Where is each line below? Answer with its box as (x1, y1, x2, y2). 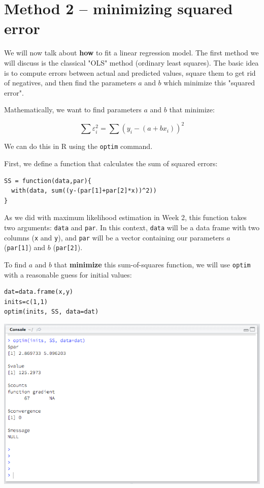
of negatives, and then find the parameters (4, 77, 136, 88)
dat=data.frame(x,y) (4, 288, 74, 296)
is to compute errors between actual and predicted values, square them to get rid (4, 67, 256, 78)
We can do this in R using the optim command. (4, 141, 153, 151)
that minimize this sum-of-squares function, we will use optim (54, 259, 251, 269)
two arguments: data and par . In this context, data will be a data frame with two (4, 222, 259, 232)
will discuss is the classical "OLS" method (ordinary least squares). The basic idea (4, 57, 259, 68)
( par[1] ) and (4, 242, 46, 253)
